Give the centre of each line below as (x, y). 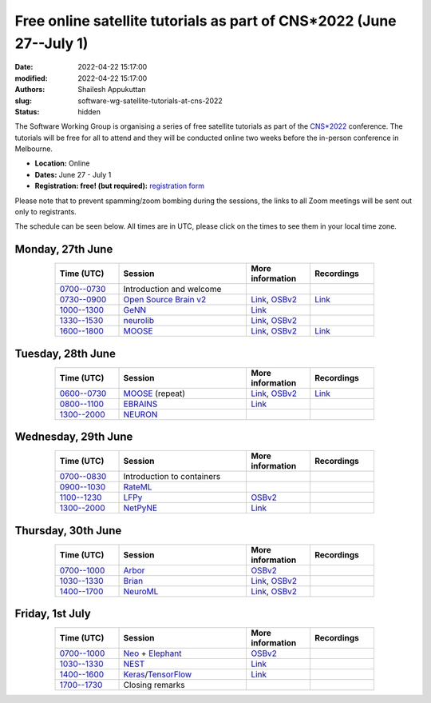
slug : (23, 101)
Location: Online (63, 163)
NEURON (140, 414)
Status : (27, 111)
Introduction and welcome (172, 290)
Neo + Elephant (152, 653)
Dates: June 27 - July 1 (73, 174)
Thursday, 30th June (68, 531)
